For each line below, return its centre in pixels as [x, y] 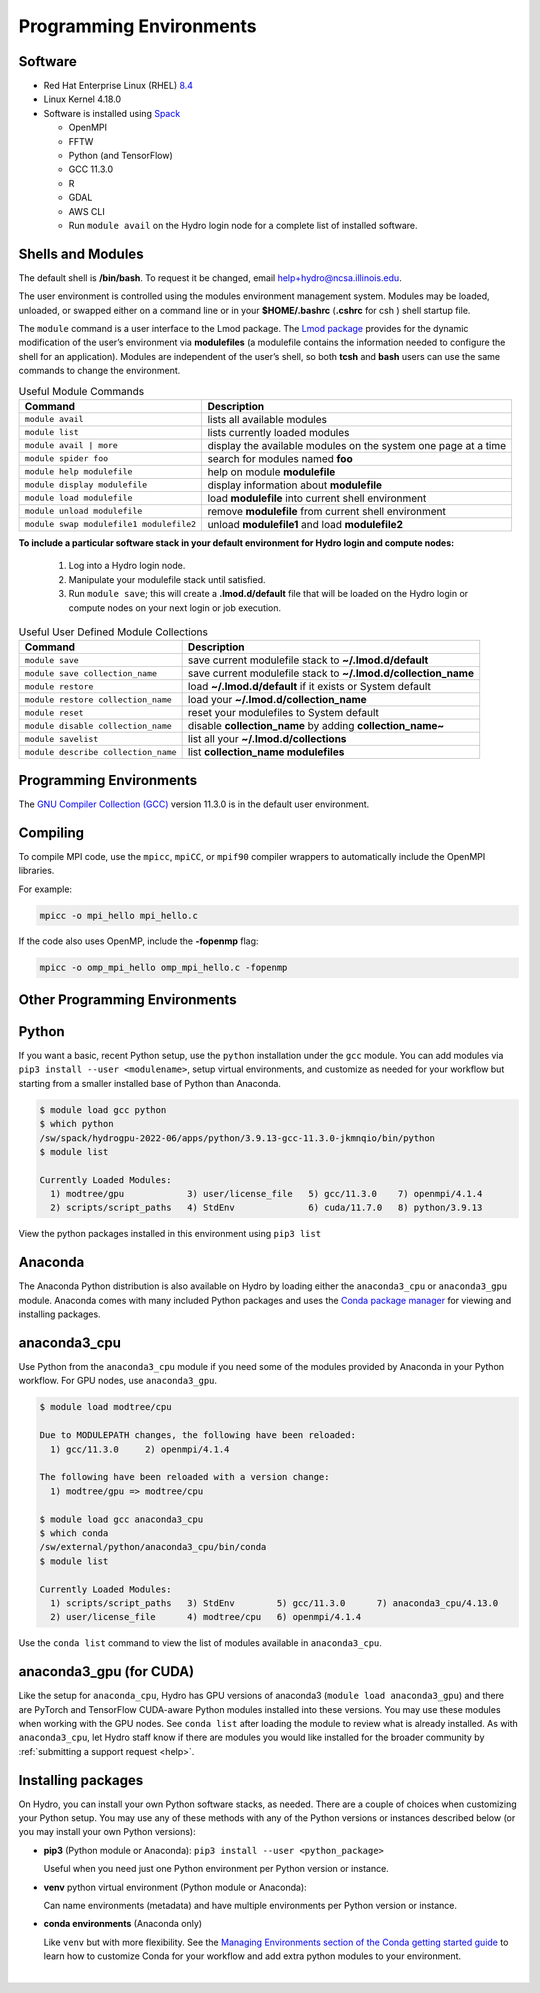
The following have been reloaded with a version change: [184, 1477]
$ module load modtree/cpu [105, 1407]
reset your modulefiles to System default [283, 713]
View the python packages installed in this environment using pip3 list [170, 1234]
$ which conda [74, 1533]
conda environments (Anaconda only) [123, 1924]
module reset [54, 712]
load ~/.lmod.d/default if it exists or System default [309, 687]
